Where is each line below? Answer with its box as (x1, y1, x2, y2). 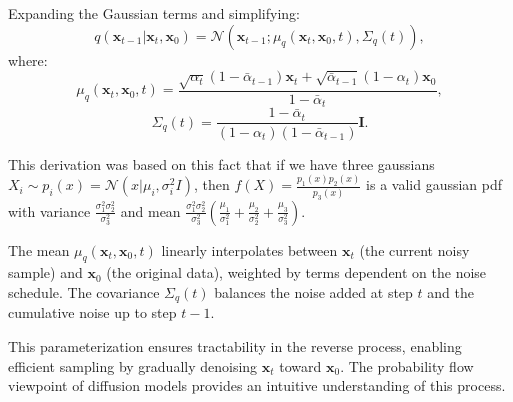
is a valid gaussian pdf (366, 174, 503, 195)
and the (427, 281, 474, 302)
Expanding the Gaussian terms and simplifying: (8, 3, 300, 23)
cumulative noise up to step (8, 302, 177, 323)
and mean (120, 200, 181, 221)
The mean (8, 239, 70, 260)
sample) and (8, 262, 83, 283)
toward (279, 355, 322, 376)
